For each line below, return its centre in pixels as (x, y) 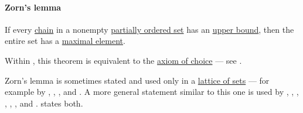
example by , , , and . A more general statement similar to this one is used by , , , (152, 92)
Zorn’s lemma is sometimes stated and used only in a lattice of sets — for (137, 80)
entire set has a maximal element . (65, 41)
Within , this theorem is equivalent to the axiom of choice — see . (123, 60)
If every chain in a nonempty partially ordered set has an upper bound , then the (149, 29)
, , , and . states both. (44, 103)
